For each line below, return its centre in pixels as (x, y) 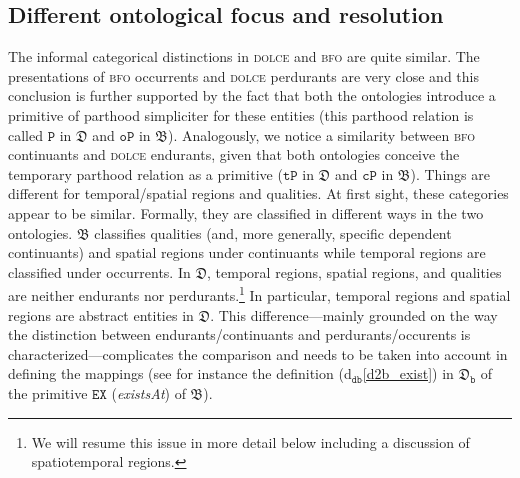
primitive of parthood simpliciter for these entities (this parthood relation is (241, 114)
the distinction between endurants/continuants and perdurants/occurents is (239, 334)
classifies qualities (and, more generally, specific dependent (273, 232)
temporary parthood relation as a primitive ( (145, 173)
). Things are (450, 173)
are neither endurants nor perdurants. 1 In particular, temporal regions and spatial (259, 293)
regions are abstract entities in (101, 314)
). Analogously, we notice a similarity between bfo (321, 134)
